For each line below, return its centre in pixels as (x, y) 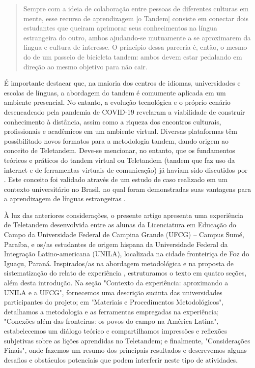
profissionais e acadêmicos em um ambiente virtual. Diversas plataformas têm (121, 131)
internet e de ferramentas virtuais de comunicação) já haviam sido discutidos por (126, 169)
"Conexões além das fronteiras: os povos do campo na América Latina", (111, 321)
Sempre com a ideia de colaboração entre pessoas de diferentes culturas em (136, 8)
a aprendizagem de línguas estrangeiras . (65, 199)
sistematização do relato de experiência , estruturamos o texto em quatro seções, (125, 273)
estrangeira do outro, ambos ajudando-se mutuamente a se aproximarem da (137, 37)
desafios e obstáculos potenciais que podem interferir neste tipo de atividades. (121, 359)
